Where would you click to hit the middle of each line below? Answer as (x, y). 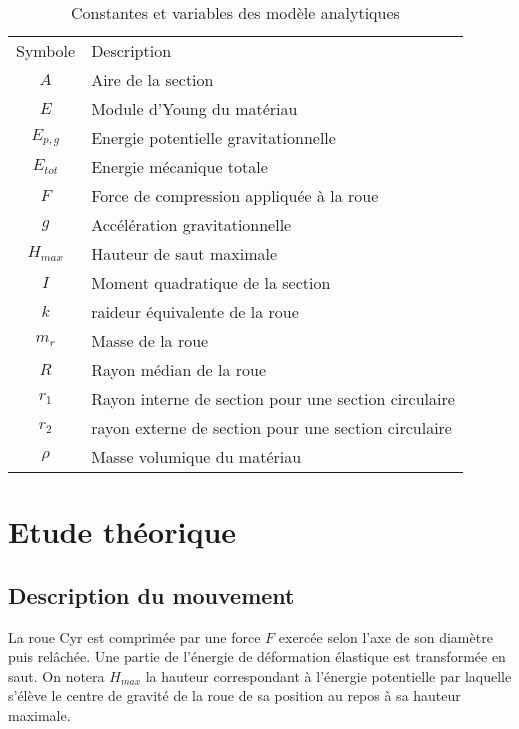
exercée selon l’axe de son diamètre (385, 636)
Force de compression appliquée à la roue (235, 195)
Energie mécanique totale (179, 166)
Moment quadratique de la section (211, 282)
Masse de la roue (150, 340)
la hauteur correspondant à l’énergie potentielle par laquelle (328, 675)
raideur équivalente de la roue (195, 311)
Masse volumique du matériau (196, 456)
